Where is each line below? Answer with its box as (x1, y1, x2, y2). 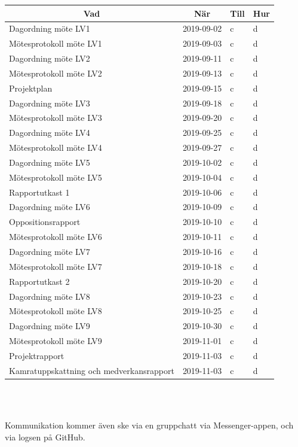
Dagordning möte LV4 (9, 126, 90, 139)
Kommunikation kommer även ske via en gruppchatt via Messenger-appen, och (5, 419, 294, 431)
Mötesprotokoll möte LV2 (9, 66, 102, 79)
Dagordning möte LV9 (9, 320, 90, 332)
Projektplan (9, 81, 53, 94)
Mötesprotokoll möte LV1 (9, 37, 102, 50)
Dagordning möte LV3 (9, 96, 90, 109)
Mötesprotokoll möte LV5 (9, 171, 102, 183)
